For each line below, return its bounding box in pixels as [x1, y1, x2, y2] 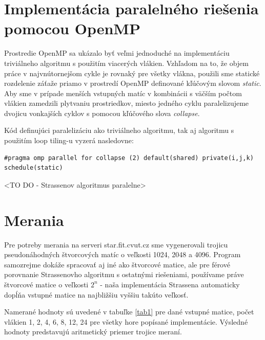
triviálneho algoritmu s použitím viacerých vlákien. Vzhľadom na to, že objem [4, 57, 249, 68]
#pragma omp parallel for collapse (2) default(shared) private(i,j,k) [4, 154, 254, 162]
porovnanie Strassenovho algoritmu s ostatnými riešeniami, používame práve [4, 269, 244, 280]
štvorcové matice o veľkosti [4, 279, 89, 289]
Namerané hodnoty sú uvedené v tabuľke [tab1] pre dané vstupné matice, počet [4, 306, 254, 317]
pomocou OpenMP [4, 18, 140, 39]
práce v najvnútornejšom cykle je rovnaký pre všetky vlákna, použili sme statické [4, 67, 260, 78]
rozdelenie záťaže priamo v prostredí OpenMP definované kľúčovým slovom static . [4, 78, 261, 88]
